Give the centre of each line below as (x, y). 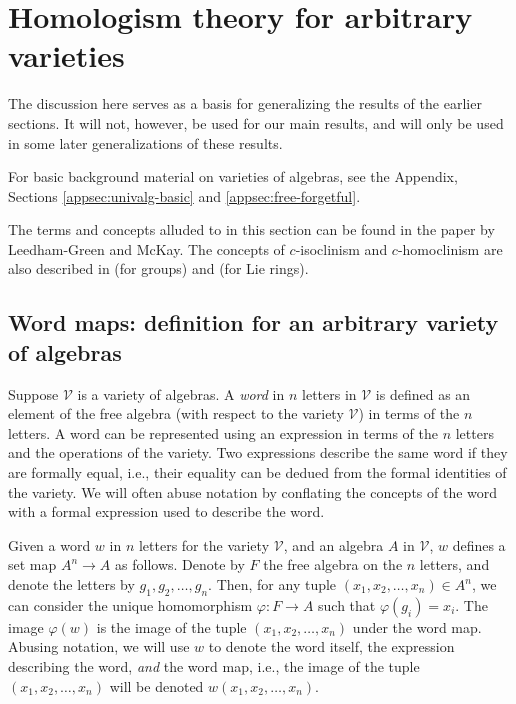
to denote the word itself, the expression (331, 646)
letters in (329, 393)
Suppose (33, 393)
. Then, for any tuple (272, 584)
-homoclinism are (450, 248)
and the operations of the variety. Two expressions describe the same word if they (258, 452)
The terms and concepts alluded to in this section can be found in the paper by (251, 229)
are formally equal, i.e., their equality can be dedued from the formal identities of (257, 472)
